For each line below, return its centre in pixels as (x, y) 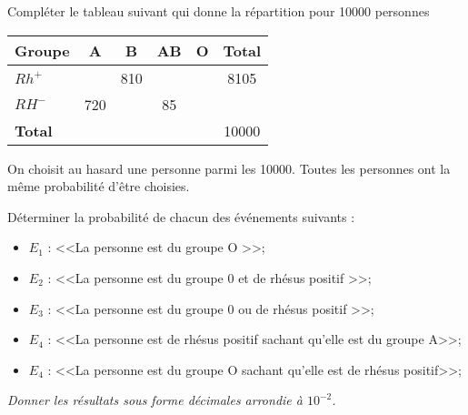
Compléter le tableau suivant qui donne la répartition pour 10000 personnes (219, 11)
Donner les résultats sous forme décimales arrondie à (155, 400)
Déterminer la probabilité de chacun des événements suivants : (181, 216)
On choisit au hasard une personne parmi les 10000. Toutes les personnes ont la (229, 168)
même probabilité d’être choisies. (99, 186)
